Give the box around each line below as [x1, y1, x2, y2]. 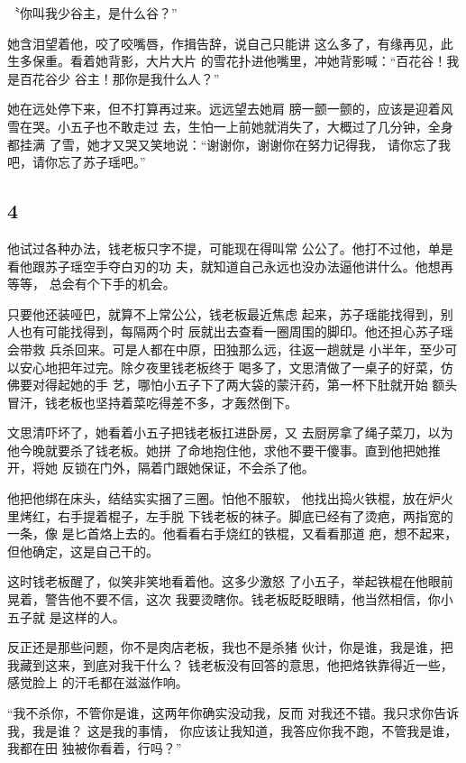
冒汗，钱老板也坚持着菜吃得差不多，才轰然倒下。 [7, 392, 297, 411]
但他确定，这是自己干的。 [7, 541, 159, 560]
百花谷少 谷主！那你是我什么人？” [19, 69, 220, 87]
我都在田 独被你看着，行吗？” [7, 739, 182, 758]
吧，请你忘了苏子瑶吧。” [7, 152, 146, 171]
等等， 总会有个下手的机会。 [7, 274, 176, 293]
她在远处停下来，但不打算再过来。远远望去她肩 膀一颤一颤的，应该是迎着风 [7, 99, 453, 118]
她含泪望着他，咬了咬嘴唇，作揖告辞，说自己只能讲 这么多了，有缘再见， [7, 33, 441, 52]
